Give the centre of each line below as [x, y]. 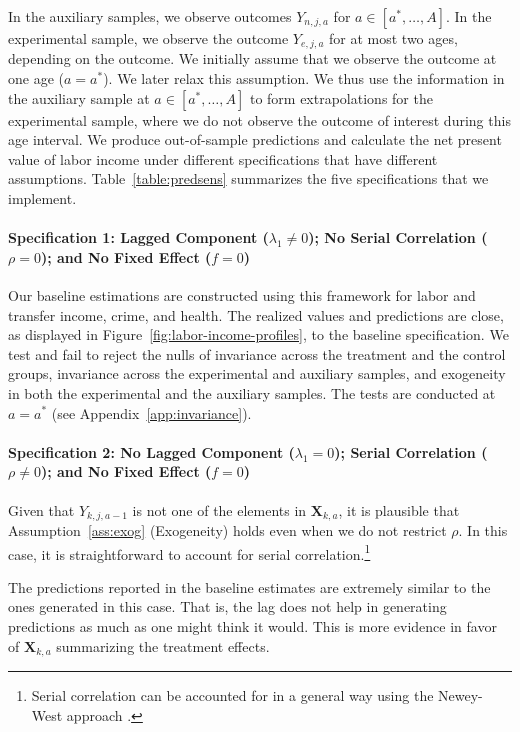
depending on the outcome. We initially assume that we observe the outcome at [252, 58]
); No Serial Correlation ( [398, 237]
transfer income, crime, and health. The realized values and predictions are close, [256, 314]
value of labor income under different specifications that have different [223, 158]
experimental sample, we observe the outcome [148, 38]
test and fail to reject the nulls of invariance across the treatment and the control [257, 353]
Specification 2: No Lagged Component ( [151, 451]
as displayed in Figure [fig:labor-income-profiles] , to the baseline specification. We [258, 334]
